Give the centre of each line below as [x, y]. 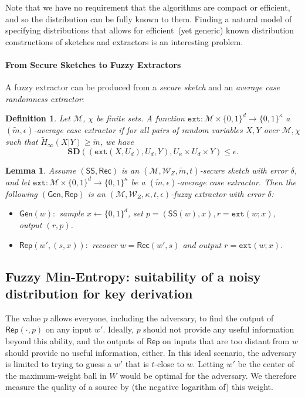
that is [137, 364]
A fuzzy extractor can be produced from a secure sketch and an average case [143, 87]
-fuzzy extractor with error [218, 193]
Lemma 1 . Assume [41, 170]
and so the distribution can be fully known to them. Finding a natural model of [149, 18]
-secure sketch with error [244, 170]
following [21, 193]
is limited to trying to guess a [59, 364]
